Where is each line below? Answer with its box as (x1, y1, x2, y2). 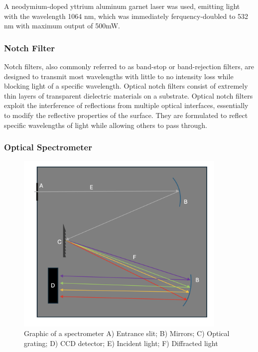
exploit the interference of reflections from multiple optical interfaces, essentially (4, 100, 249, 111)
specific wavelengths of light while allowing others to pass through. (4, 119, 208, 130)
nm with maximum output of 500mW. (4, 20, 120, 31)
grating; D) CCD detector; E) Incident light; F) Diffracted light (24, 338, 218, 348)
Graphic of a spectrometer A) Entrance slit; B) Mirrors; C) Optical (24, 328, 230, 339)
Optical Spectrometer (4, 141, 92, 153)
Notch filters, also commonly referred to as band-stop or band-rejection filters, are (4, 61, 254, 71)
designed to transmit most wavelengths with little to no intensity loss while (4, 71, 234, 81)
